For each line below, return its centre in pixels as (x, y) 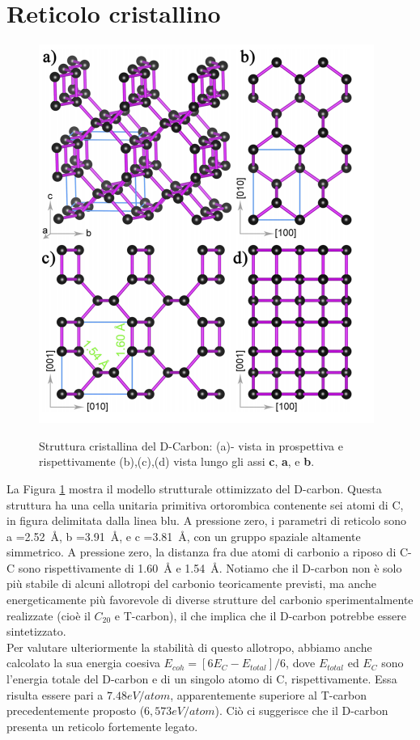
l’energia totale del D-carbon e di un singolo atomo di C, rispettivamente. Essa (202, 679)
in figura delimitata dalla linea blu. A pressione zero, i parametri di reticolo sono (206, 520)
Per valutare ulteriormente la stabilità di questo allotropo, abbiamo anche (189, 647)
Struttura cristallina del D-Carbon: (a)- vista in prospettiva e (191, 445)
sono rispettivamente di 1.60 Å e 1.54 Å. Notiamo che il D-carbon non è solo (210, 567)
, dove (301, 663)
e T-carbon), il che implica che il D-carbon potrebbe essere (260, 615)
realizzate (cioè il (49, 615)
